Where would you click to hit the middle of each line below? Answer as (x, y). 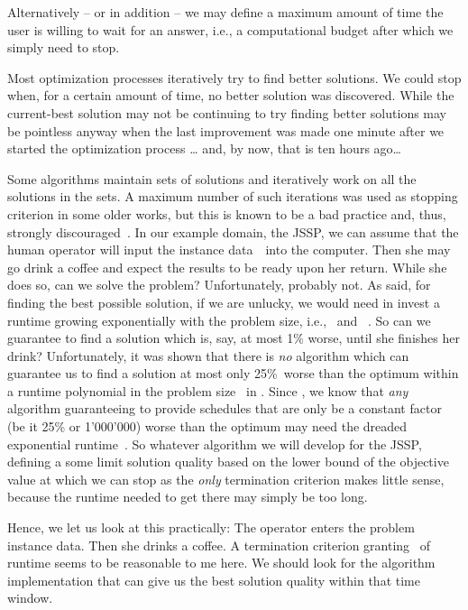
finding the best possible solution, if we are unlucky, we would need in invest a (224, 302)
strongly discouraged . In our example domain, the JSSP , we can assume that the (233, 231)
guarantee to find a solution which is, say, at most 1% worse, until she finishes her (234, 338)
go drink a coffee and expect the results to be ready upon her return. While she (227, 267)
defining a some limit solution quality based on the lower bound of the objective (228, 462)
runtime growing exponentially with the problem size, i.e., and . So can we (219, 320)
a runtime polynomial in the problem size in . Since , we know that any (208, 390)
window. (30, 598)
